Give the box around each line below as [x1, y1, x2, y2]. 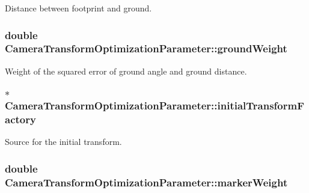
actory [5, 112, 36, 127]
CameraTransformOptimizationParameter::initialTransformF [5, 98, 305, 113]
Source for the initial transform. [5, 135, 122, 148]
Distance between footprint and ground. [5, 2, 152, 14]
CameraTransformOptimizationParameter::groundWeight [5, 41, 287, 56]
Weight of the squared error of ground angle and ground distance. [5, 64, 247, 77]
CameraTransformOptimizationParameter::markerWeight [5, 174, 288, 189]
